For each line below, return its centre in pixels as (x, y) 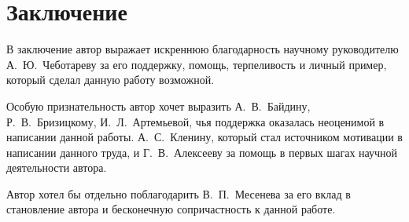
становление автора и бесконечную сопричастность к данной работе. (171, 209)
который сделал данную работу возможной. (111, 80)
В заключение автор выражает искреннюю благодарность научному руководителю (203, 49)
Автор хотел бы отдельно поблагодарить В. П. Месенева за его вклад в (179, 193)
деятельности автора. (57, 167)
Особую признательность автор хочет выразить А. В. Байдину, (158, 106)
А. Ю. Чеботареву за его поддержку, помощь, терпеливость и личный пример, (197, 64)
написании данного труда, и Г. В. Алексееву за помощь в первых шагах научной (202, 152)
